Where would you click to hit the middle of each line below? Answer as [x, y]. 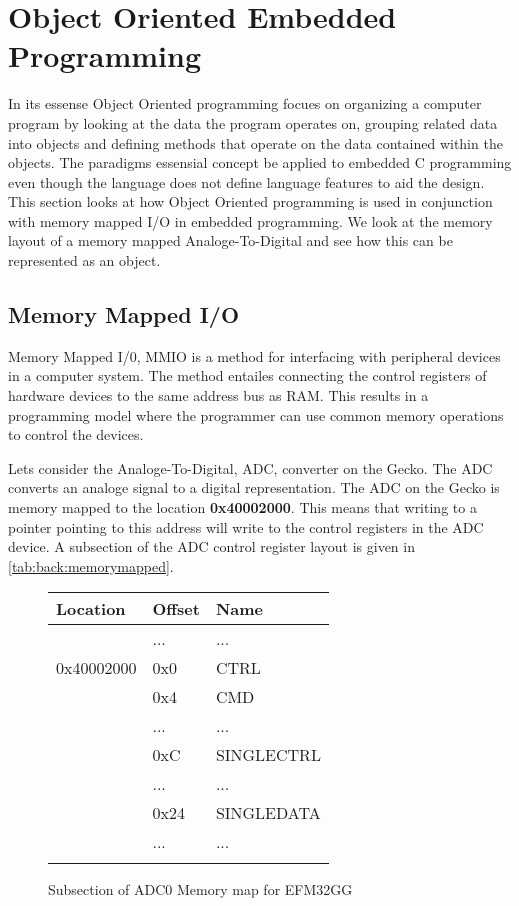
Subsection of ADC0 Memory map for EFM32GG [200, 889]
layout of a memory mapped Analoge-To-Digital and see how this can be [230, 240]
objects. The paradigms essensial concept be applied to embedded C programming [260, 162]
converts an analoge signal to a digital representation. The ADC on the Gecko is [254, 487]
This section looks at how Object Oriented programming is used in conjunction [250, 201]
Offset [176, 609]
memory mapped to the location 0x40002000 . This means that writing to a [242, 507]
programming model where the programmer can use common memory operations [256, 414]
